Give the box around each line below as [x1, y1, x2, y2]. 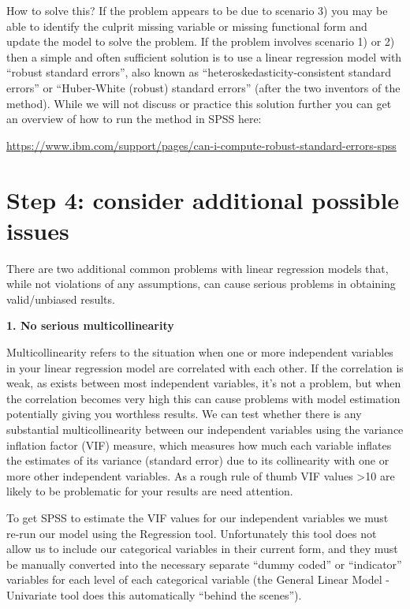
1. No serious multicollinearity [6, 317, 174, 334]
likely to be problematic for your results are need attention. [6, 483, 293, 499]
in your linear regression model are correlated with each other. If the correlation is [6, 359, 404, 375]
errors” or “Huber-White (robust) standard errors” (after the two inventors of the [6, 79, 401, 95]
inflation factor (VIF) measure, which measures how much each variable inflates [6, 436, 392, 453]
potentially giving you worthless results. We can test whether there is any [6, 405, 362, 422]
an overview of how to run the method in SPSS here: [6, 110, 262, 127]
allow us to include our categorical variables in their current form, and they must [6, 540, 398, 557]
